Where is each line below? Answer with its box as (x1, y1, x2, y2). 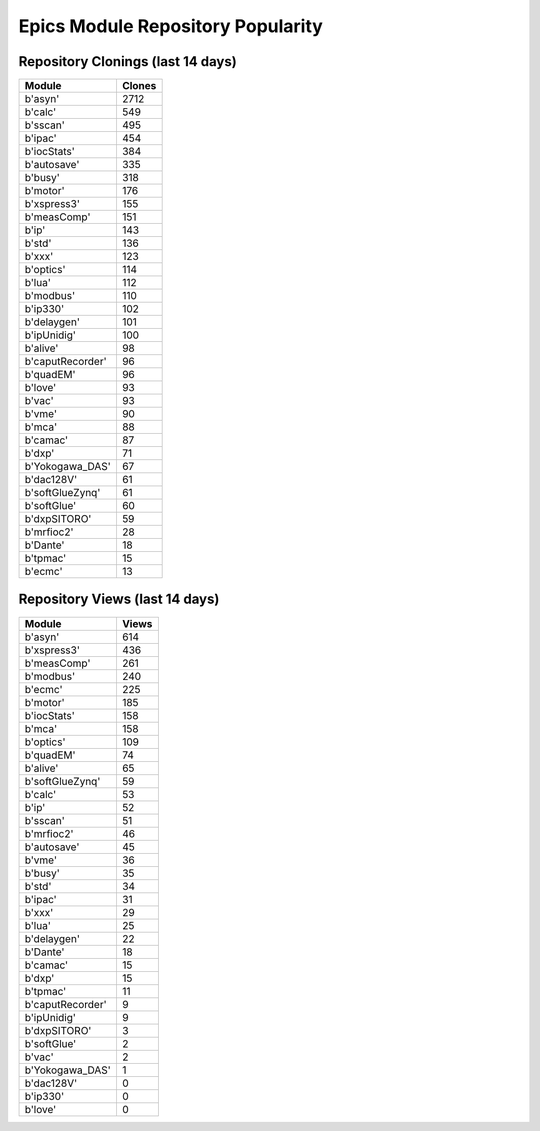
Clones (121, 79, 157, 93)
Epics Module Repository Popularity (18, 15, 324, 37)
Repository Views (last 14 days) (18, 591, 220, 608)
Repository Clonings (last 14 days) (18, 53, 237, 70)
